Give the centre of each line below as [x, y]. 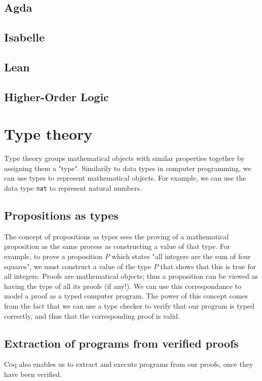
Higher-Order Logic [57, 96]
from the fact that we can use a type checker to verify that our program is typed [129, 306]
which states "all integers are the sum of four [181, 256]
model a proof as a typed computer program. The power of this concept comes [126, 296]
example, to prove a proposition [53, 256]
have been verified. [33, 374]
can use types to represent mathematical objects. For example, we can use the [125, 178]
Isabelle [25, 37]
